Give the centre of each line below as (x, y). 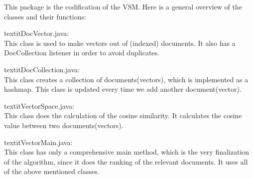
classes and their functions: (45, 16)
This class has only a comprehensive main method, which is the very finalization (127, 152)
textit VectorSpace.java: (39, 105)
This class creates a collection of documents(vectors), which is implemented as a (126, 79)
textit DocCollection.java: (42, 69)
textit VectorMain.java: (38, 142)
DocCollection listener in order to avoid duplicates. (82, 53)
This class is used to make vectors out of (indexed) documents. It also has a (120, 43)
